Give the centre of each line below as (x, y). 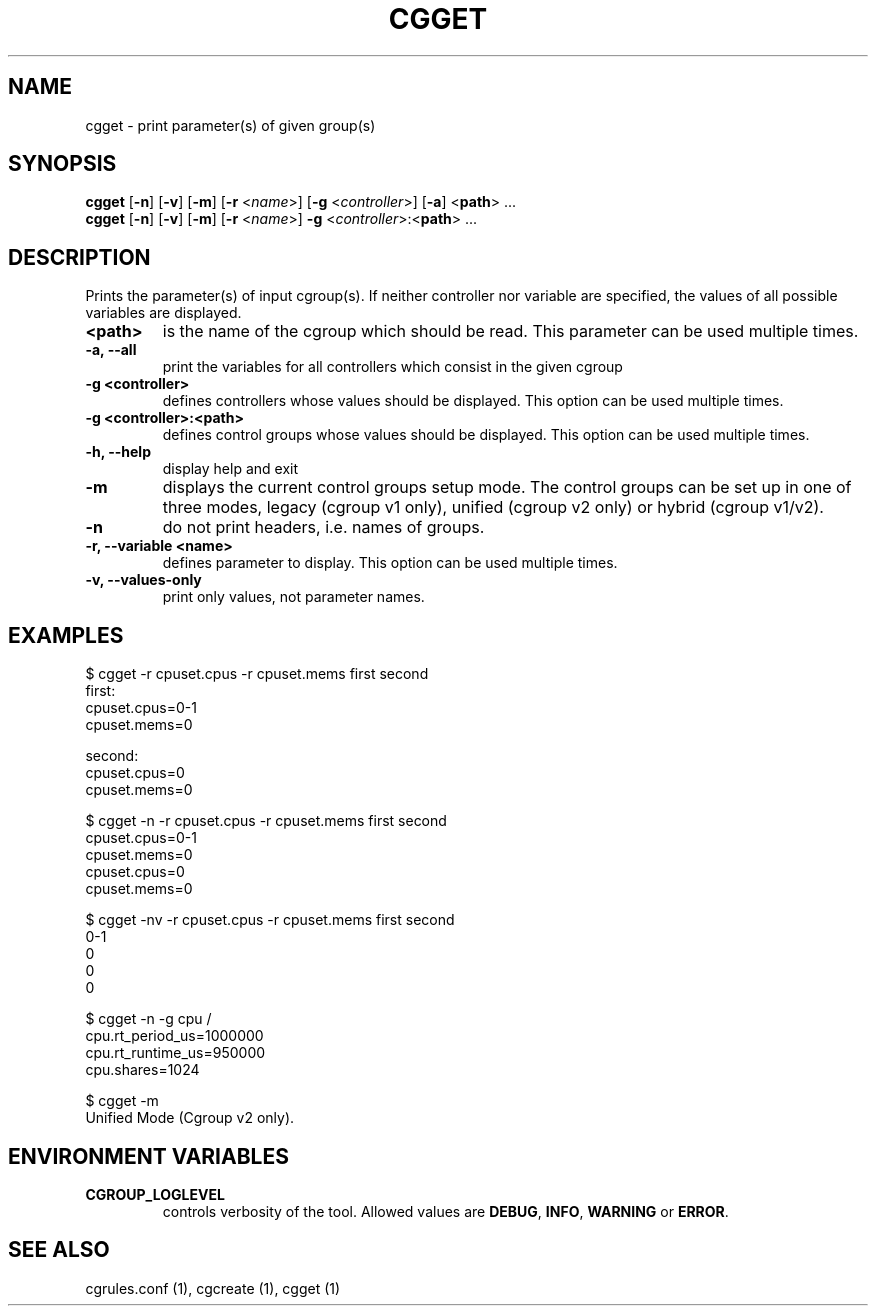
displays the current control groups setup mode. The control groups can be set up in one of (507, 487)
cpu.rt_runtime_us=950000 (175, 1053)
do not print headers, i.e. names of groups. (323, 527)
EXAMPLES (66, 635)
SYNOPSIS (62, 164)
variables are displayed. (163, 313)
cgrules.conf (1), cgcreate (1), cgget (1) (213, 1288)
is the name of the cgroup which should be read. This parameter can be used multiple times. (510, 331)
